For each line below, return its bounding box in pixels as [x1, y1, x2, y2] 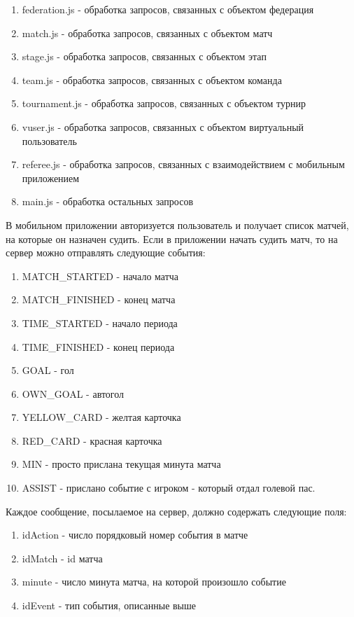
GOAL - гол [22, 363, 74, 377]
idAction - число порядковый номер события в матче [22, 527, 248, 542]
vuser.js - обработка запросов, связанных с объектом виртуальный [22, 119, 304, 134]
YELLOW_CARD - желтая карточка [22, 410, 181, 424]
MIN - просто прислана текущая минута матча [22, 457, 221, 471]
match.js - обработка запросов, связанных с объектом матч [22, 25, 273, 40]
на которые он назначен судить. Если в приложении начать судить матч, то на [6, 231, 338, 246]
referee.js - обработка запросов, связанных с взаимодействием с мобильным [22, 157, 345, 172]
